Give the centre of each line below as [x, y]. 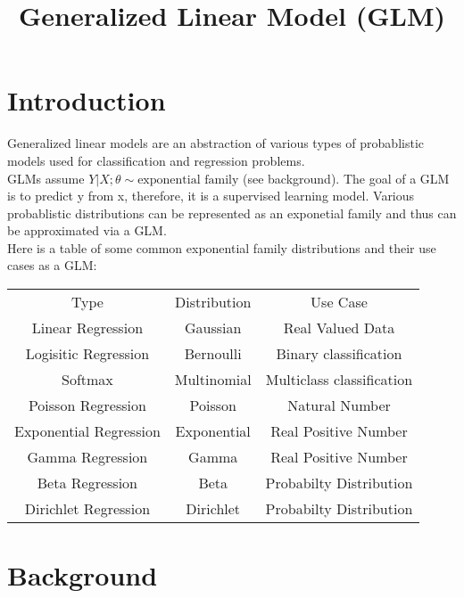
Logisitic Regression [87, 354]
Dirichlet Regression [87, 509]
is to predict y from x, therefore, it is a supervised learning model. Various [211, 196]
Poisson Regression [87, 405]
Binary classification [339, 354]
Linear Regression [87, 328]
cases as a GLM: [52, 265]
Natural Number [339, 405]
